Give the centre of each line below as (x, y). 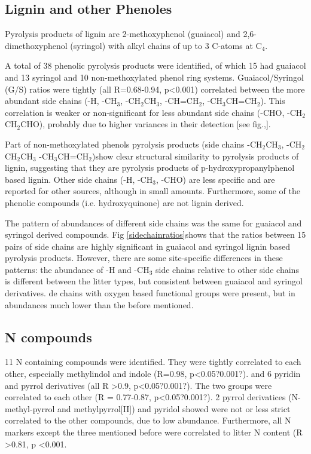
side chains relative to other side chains (227, 269)
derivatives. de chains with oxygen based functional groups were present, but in (150, 293)
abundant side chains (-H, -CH (61, 101)
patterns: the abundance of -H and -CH (77, 269)
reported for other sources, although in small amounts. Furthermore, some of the (153, 191)
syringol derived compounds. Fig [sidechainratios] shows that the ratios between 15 (155, 234)
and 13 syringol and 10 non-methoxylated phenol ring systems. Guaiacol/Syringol (154, 77)
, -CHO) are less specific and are (215, 179)
